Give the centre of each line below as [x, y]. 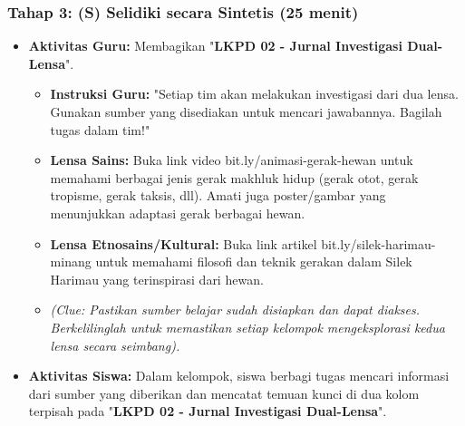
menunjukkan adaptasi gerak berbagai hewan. [178, 213]
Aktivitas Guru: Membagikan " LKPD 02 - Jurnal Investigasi [215, 46]
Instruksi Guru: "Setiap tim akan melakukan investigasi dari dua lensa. [254, 94]
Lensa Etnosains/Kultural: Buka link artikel [184, 243]
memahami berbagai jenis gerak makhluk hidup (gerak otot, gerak [234, 177]
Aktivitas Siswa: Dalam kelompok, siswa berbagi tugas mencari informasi [239, 376]
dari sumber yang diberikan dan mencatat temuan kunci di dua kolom [224, 393]
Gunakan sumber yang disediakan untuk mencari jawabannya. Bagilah [246, 111]
